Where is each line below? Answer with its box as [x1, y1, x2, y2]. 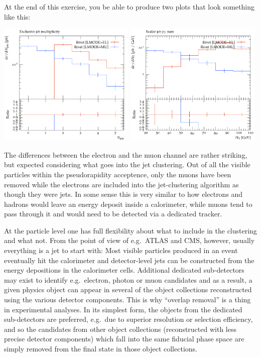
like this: [4, 11, 31, 22]
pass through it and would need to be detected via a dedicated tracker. [4, 208, 222, 219]
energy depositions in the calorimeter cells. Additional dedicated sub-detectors [4, 265, 244, 275]
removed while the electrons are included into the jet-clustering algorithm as [4, 179, 239, 189]
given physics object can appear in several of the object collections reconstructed [4, 284, 252, 295]
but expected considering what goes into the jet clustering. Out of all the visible [4, 159, 250, 170]
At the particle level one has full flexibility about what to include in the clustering [4, 225, 257, 235]
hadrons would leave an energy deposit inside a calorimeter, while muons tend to [4, 198, 252, 209]
